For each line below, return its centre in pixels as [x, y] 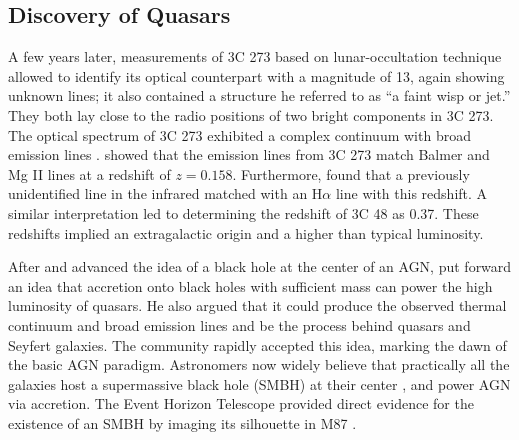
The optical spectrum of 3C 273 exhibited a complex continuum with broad [239, 134]
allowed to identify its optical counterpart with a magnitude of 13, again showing [256, 75]
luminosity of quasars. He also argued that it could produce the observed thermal [257, 305]
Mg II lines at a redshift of [89, 173]
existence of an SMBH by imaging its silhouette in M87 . [182, 422]
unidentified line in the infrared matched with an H [165, 193]
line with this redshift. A [411, 193]
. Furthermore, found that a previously [351, 173]
